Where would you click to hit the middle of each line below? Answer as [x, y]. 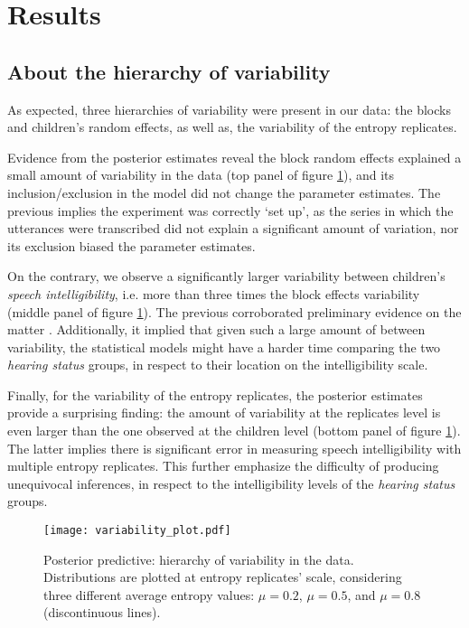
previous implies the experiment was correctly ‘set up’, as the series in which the [230, 210]
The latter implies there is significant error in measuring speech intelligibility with [234, 448]
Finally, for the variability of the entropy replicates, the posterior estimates [215, 394]
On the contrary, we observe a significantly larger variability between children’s [226, 276]
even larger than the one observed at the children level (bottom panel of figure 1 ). [234, 431]
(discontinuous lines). [102, 612]
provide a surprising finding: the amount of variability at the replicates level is [224, 412]
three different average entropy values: [149, 594]
